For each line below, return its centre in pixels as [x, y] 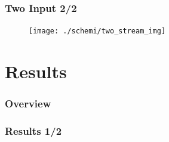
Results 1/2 [33, 131]
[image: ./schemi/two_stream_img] [97, 31]
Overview [28, 104]
